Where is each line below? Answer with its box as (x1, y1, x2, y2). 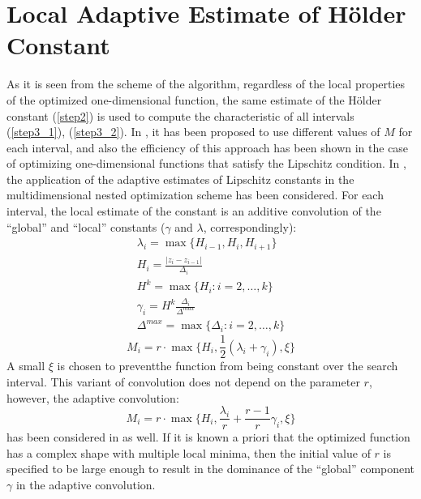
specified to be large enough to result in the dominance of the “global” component (6, 460, 415, 477)
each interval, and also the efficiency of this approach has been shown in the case (6, 139, 409, 156)
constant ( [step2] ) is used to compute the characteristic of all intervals (6, 107, 354, 124)
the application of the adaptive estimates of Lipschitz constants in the (6, 170, 354, 187)
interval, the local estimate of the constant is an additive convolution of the (6, 203, 381, 220)
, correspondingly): (203, 218, 297, 235)
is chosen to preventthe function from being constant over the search (57, 357, 398, 374)
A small (6, 357, 45, 374)
